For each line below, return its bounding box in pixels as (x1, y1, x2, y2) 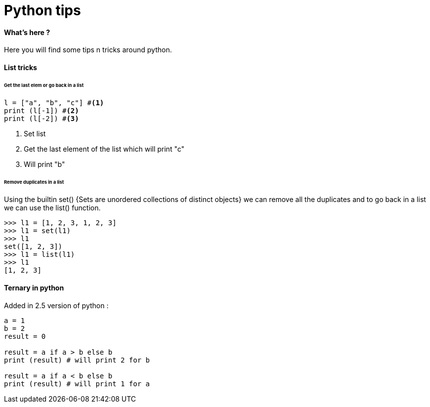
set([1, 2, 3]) (4, 243, 63, 251)
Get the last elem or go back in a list (4, 82, 84, 88)
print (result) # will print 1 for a (4, 379, 150, 388)
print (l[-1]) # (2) (4, 106, 79, 115)
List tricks (4, 63, 37, 72)
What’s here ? (4, 28, 50, 37)
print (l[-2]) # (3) (4, 114, 79, 122)
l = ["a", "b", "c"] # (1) (4, 98, 104, 107)
